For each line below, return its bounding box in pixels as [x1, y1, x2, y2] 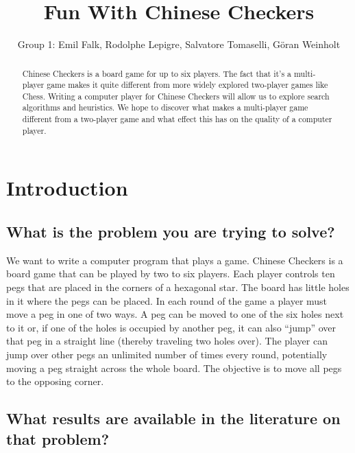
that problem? [6, 428, 110, 449]
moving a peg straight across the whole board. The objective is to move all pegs [6, 360, 342, 375]
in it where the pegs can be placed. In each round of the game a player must [6, 293, 328, 307]
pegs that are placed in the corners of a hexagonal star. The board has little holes [6, 280, 350, 294]
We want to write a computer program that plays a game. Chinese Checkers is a [6, 253, 343, 267]
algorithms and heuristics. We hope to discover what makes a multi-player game [22, 102, 308, 113]
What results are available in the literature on [6, 408, 341, 429]
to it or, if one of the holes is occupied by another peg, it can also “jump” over [6, 320, 336, 334]
